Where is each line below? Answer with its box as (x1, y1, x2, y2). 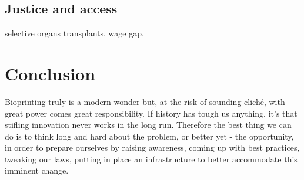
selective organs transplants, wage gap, (5, 27, 144, 39)
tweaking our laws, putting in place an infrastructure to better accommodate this (5, 152, 298, 165)
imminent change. (5, 164, 69, 176)
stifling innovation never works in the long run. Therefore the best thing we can (5, 118, 292, 131)
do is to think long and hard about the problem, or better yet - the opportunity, (5, 130, 294, 142)
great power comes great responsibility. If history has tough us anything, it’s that (5, 107, 298, 119)
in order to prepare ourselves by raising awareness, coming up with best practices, (5, 141, 300, 154)
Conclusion (5, 61, 96, 85)
